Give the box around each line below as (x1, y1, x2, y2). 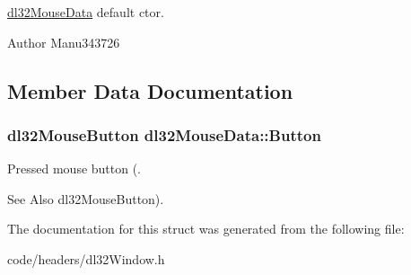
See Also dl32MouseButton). (7, 189, 164, 208)
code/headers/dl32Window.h (7, 249, 165, 268)
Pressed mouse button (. (7, 159, 142, 178)
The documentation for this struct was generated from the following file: (7, 219, 405, 238)
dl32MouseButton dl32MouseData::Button (7, 123, 321, 146)
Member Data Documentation (7, 76, 293, 104)
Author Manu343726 (7, 32, 120, 51)
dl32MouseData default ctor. (7, 3, 164, 21)
